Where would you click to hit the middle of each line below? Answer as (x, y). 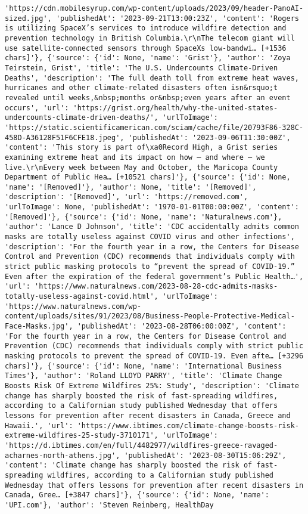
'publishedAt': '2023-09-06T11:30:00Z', (209, 137)
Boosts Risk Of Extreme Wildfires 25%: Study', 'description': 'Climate (152, 386)
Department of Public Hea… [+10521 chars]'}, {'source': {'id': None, (148, 177)
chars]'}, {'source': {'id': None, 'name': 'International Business (144, 366)
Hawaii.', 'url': (39, 425)
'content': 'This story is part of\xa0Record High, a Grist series (141, 148)
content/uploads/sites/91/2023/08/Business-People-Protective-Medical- (150, 316)
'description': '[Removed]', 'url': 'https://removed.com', (127, 197)
